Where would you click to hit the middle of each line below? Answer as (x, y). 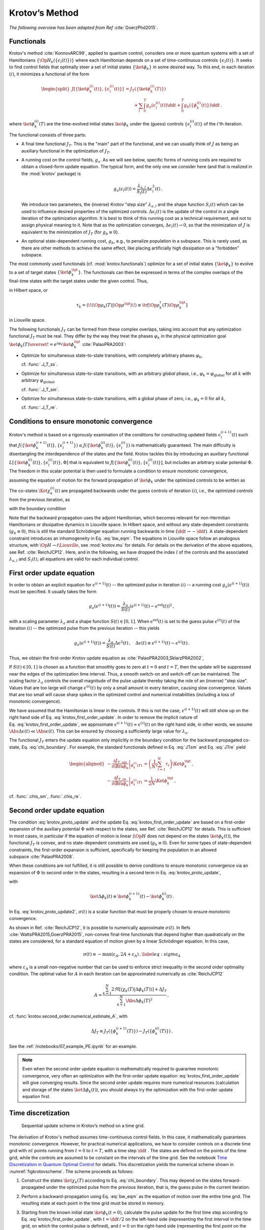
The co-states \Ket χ (30, 491)
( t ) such (240, 435)
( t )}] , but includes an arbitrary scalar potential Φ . (203, 462)
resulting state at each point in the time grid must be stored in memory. (93, 1203)
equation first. (37, 1096)
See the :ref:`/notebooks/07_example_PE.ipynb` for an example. (73, 1046)
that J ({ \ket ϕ (23, 445)
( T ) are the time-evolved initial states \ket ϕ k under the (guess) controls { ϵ (115, 124)
